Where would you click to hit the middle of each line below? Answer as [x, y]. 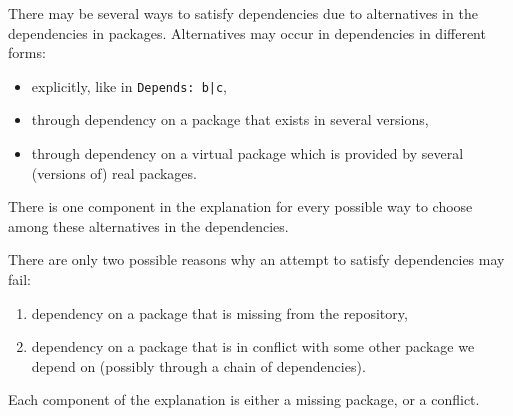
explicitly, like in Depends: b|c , [129, 85]
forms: [27, 52]
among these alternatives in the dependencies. [148, 225]
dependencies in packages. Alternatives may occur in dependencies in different [247, 32]
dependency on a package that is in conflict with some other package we [253, 346]
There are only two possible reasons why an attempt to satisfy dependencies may [256, 259]
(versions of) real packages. [114, 172]
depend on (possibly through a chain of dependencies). [198, 365]
